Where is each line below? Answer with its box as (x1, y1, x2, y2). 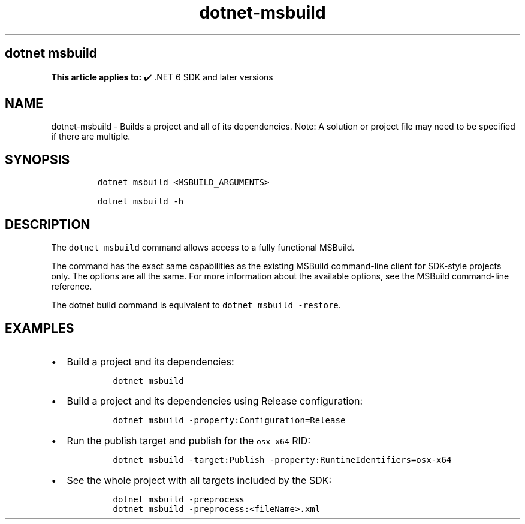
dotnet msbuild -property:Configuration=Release (113, 415, 346, 425)
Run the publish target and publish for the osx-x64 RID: (67, 434, 310, 447)
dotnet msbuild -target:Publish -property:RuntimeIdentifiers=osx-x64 (113, 454, 452, 465)
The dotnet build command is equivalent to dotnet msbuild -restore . (51, 300, 341, 311)
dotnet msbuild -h (97, 197, 184, 207)
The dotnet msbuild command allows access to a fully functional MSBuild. (51, 242, 355, 253)
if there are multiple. (51, 131, 131, 142)
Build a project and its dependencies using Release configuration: (67, 394, 363, 407)
